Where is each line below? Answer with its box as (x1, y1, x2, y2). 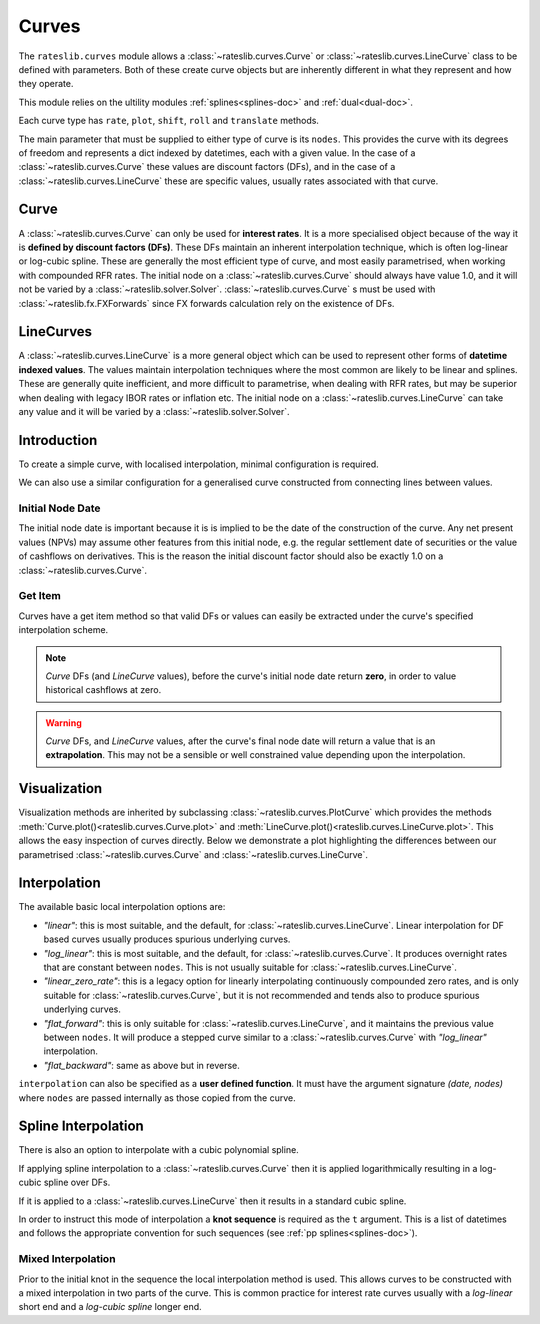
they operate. (18, 78, 74, 90)
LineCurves (18, 323, 93, 340)
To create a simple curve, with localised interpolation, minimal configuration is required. (18, 458, 379, 470)
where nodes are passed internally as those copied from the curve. (18, 1091, 296, 1104)
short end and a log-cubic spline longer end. (18, 1301, 202, 1313)
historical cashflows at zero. (45, 684, 162, 696)
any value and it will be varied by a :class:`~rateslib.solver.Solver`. (18, 406, 290, 417)
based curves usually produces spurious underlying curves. (43, 933, 291, 945)
